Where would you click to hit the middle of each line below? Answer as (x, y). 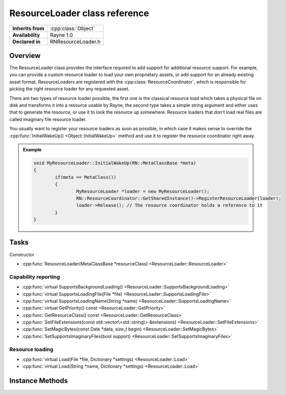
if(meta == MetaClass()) (85, 177)
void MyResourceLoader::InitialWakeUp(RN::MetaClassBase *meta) (115, 163)
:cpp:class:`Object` (72, 28)
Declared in (26, 41)
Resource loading (31, 349)
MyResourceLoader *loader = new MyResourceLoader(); (143, 191)
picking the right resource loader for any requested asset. (69, 89)
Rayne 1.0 (61, 35)
